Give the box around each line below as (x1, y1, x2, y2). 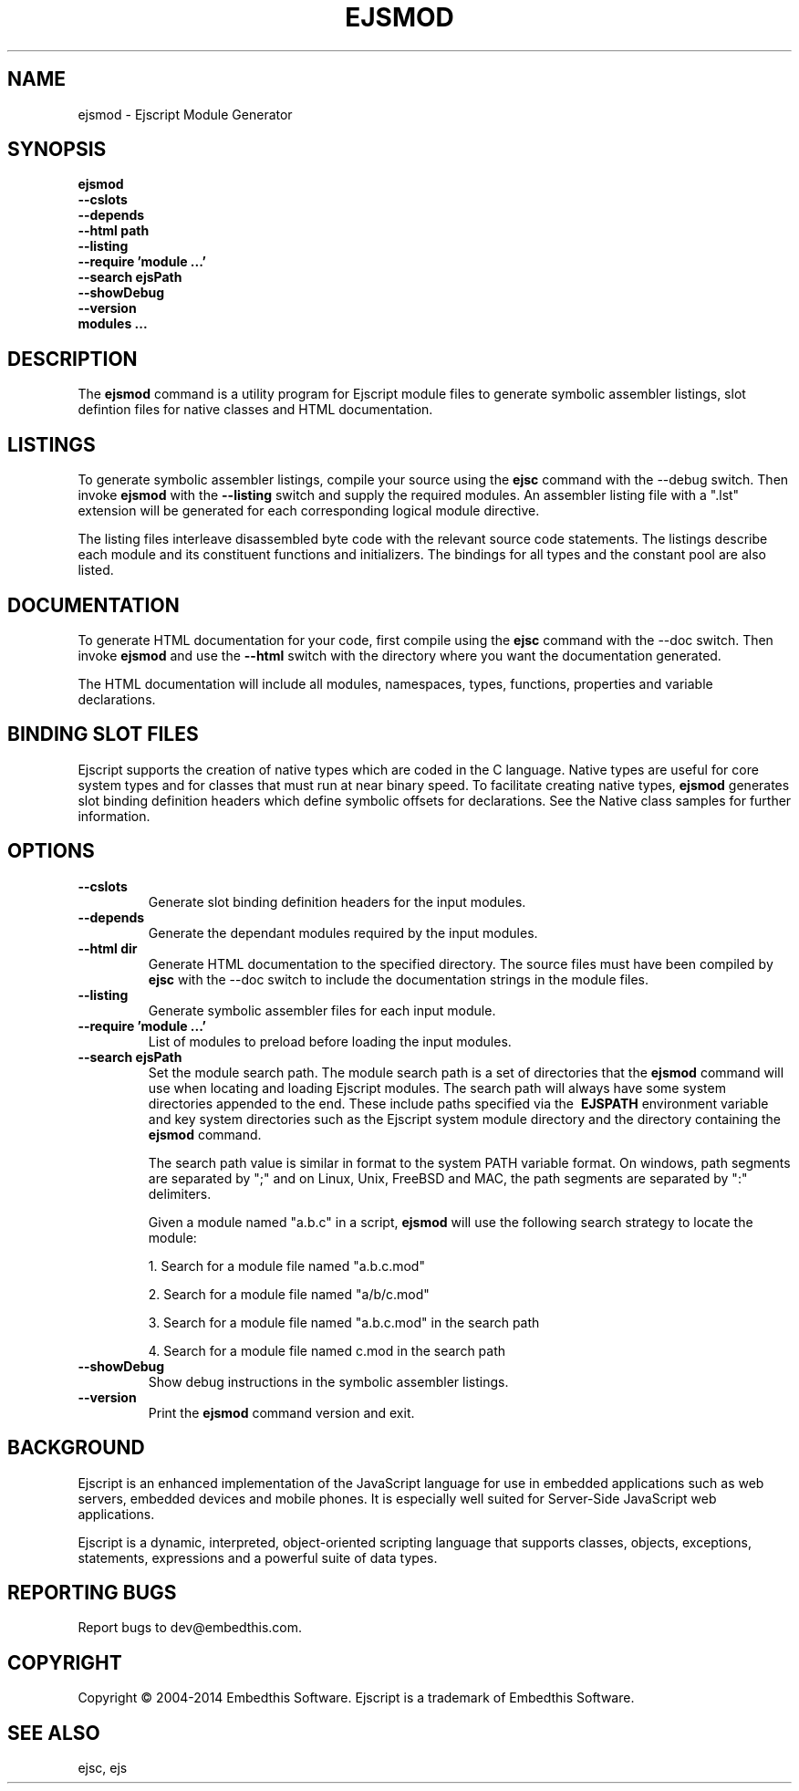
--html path (78, 223, 150, 239)
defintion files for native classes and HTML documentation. (78, 401, 433, 418)
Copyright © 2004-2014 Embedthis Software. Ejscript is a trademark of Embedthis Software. (78, 1690, 635, 1706)
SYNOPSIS (7, 138, 107, 161)
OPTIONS (7, 839, 95, 863)
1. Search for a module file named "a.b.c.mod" (148, 1257, 425, 1274)
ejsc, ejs (78, 1760, 128, 1776)
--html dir (78, 940, 138, 956)
